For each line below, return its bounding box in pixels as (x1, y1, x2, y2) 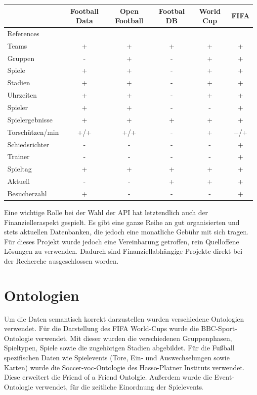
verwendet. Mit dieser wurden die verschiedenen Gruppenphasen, (35, 333, 232, 343)
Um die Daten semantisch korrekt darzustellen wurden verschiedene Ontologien (4, 313, 244, 324)
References (7, 28, 40, 38)
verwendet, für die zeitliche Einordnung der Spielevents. (35, 381, 204, 392)
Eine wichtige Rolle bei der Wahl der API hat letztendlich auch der (4, 207, 208, 217)
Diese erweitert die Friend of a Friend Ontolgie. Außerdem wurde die (4, 372, 212, 382)
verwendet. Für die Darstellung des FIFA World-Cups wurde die (4, 323, 199, 334)
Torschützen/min (7, 126, 59, 137)
